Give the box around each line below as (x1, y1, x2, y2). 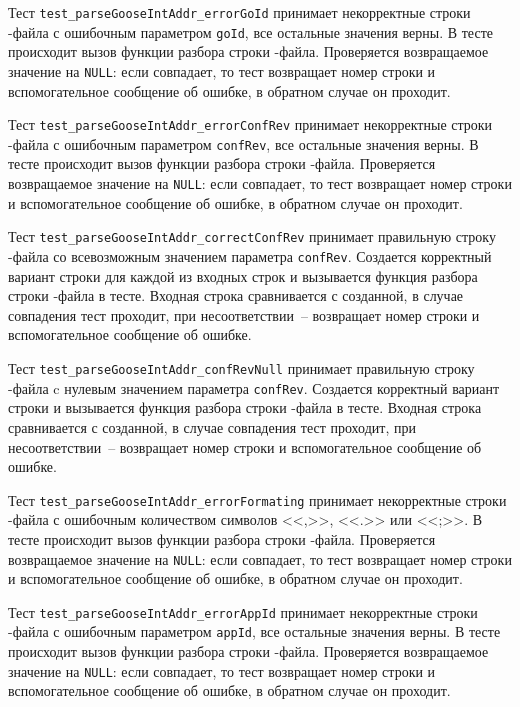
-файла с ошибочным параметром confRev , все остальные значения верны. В (8, 133, 479, 154)
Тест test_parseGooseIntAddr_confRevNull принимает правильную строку (8, 358, 475, 378)
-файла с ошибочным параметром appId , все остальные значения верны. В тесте (8, 621, 501, 642)
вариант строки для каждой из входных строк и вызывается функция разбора (8, 265, 478, 286)
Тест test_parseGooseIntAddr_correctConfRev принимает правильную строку (8, 226, 496, 247)
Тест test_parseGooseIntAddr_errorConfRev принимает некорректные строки (8, 114, 493, 135)
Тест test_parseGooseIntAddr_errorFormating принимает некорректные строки (8, 489, 507, 510)
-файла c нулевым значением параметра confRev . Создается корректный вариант (8, 377, 500, 398)
